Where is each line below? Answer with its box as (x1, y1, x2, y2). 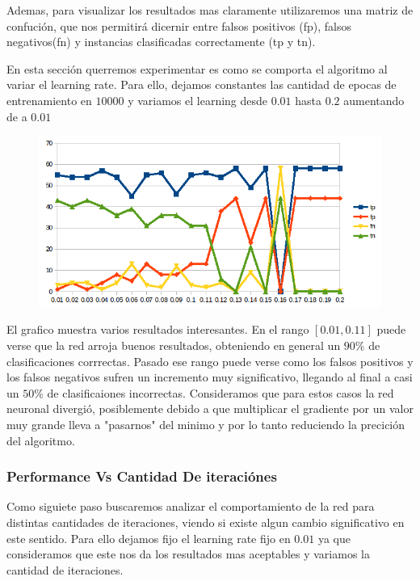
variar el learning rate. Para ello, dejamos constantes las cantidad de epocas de (6, 76, 397, 93)
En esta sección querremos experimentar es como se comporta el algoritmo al (6, 60, 388, 77)
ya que (317, 529, 351, 546)
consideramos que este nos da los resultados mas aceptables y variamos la (6, 545, 370, 562)
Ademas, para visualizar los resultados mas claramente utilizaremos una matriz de (6, 2, 414, 18)
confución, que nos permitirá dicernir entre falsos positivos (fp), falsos (6, 17, 351, 34)
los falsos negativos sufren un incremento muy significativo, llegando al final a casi (6, 368, 413, 385)
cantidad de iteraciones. (6, 561, 124, 578)
